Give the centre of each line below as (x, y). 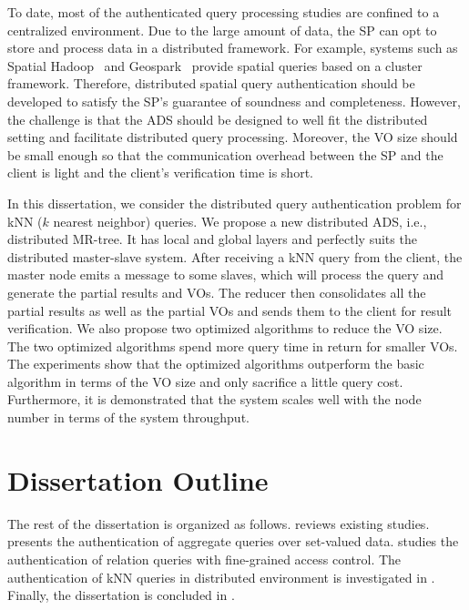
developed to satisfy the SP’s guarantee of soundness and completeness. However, (234, 101)
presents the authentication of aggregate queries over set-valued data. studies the (233, 541)
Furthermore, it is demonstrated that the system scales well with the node (214, 399)
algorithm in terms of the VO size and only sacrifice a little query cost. (205, 381)
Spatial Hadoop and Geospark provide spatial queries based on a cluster (215, 65)
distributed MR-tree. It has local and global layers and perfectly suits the (212, 239)
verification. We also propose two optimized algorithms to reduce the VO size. (225, 328)
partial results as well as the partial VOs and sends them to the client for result (230, 310)
